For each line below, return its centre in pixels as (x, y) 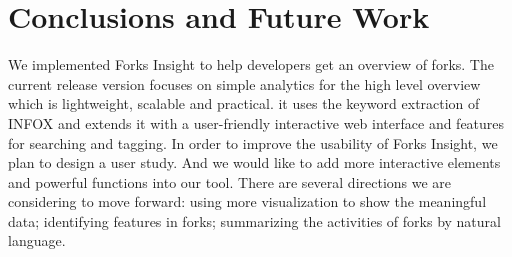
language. (37, 240)
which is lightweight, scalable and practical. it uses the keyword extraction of (244, 103)
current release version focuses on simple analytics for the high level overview (244, 83)
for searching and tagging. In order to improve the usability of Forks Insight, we (253, 142)
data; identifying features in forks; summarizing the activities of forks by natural (254, 220)
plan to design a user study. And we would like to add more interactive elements (254, 162)
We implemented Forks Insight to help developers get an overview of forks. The (251, 64)
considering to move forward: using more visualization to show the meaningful (247, 201)
